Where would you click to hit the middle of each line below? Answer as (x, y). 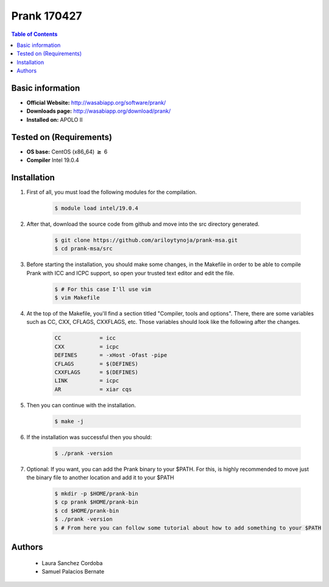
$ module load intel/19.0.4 (96, 208)
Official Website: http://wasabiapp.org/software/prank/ (96, 103)
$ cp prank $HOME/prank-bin (96, 502)
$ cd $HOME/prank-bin (87, 511)
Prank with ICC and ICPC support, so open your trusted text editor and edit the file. (130, 273)
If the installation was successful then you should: (89, 437)
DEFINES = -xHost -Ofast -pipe (111, 355)
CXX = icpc (87, 346)
